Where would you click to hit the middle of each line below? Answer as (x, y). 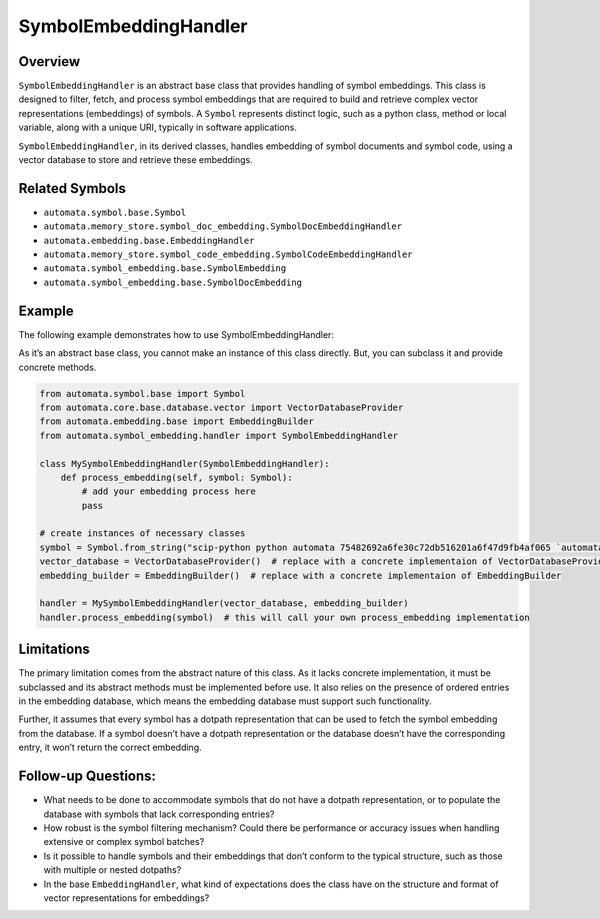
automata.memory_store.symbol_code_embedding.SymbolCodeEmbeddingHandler (228, 254)
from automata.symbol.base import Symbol (142, 393)
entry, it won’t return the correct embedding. (110, 747)
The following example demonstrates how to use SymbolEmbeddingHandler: (176, 334)
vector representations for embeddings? (126, 897)
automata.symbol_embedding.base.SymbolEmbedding (165, 268)
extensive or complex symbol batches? (124, 842)
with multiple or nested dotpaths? (112, 870)
